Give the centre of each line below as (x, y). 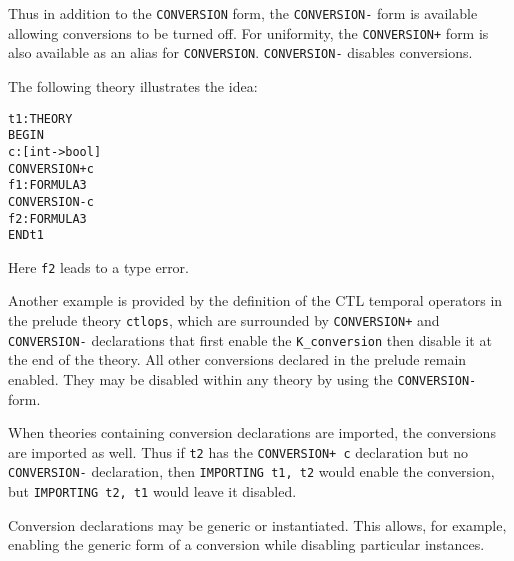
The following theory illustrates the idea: (133, 85)
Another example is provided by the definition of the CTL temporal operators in (255, 300)
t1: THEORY (40, 118)
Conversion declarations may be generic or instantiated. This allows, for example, (257, 524)
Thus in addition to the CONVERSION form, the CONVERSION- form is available (243, 13)
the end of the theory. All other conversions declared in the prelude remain (237, 359)
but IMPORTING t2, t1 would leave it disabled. (152, 491)
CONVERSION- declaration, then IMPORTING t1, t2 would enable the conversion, (251, 471)
